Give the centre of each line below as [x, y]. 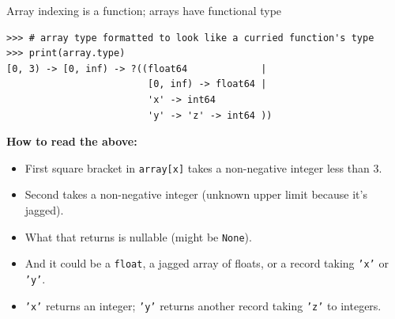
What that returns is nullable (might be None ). [138, 236]
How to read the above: [72, 141]
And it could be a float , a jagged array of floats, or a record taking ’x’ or [207, 263]
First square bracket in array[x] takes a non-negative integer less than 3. [203, 167]
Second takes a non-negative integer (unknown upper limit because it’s [196, 194]
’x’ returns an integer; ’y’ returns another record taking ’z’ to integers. [203, 305]
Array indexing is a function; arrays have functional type [144, 10]
